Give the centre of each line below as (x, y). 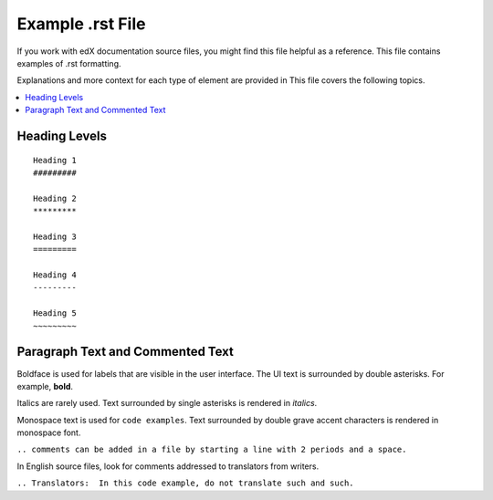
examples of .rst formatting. (69, 63)
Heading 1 (55, 160)
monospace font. (49, 432)
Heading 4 (55, 275)
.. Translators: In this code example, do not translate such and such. (186, 483)
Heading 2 (55, 198)
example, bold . (45, 386)
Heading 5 (55, 313)
